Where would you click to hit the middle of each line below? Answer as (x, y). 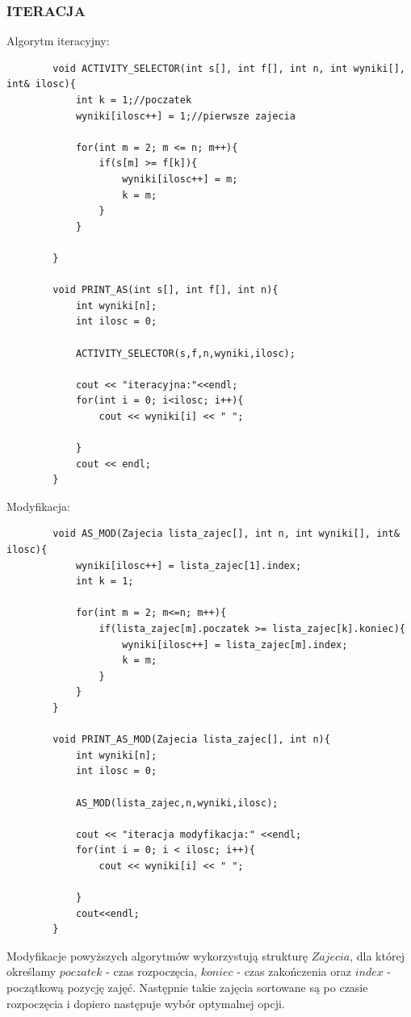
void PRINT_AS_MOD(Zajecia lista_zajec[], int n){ (191, 740)
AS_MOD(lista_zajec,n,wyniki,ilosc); (177, 803)
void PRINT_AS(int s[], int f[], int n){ (166, 290)
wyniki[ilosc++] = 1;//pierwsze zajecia (185, 116)
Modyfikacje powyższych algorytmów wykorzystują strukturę (157, 955)
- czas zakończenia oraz (294, 971)
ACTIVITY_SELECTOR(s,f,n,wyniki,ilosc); (185, 353)
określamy (31, 971)
